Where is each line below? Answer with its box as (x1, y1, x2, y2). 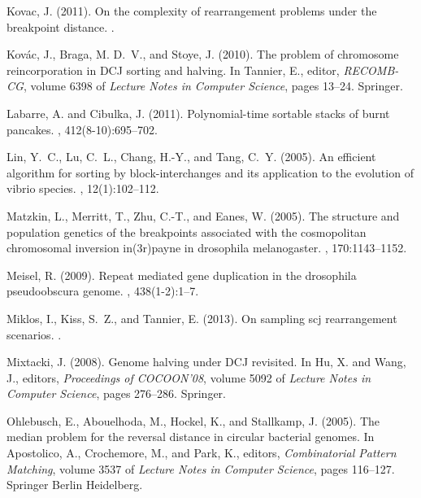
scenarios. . (7, 325, 62, 343)
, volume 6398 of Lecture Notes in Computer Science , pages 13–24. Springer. (23, 77, 403, 94)
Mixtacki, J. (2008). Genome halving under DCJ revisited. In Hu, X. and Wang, (7, 353, 406, 370)
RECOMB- (343, 61, 399, 78)
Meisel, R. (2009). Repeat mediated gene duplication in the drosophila (7, 266, 357, 283)
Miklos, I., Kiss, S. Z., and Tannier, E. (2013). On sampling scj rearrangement (7, 309, 397, 326)
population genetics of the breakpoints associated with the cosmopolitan (7, 223, 367, 240)
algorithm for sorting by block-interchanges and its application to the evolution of (7, 164, 414, 181)
